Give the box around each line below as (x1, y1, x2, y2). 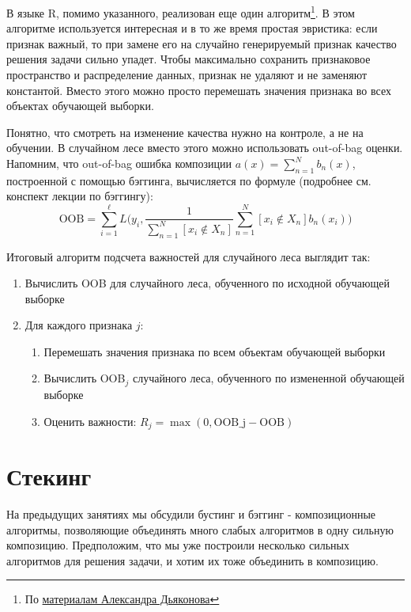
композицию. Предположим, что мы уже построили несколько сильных (6, 537, 349, 553)
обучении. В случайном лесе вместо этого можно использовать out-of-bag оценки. (6, 139, 403, 156)
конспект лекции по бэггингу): (6, 188, 153, 204)
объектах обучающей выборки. (6, 97, 154, 114)
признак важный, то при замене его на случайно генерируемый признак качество (6, 35, 397, 51)
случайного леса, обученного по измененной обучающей (132, 370, 405, 386)
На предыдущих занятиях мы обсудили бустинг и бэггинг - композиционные (6, 506, 376, 523)
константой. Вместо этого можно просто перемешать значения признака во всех (6, 82, 391, 98)
